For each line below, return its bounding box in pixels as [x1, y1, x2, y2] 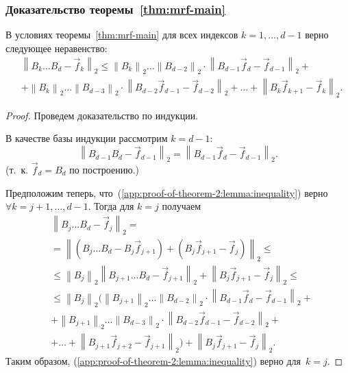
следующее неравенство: [5, 40, 108, 55]
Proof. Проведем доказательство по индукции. [5, 108, 199, 122]
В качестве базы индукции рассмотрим [5, 131, 168, 145]
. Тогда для [88, 199, 134, 213]
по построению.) [69, 162, 139, 176]
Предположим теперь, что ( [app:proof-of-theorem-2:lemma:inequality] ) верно [5, 185, 328, 200]
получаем [162, 199, 201, 213]
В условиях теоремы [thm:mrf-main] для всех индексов [5, 27, 238, 42]
